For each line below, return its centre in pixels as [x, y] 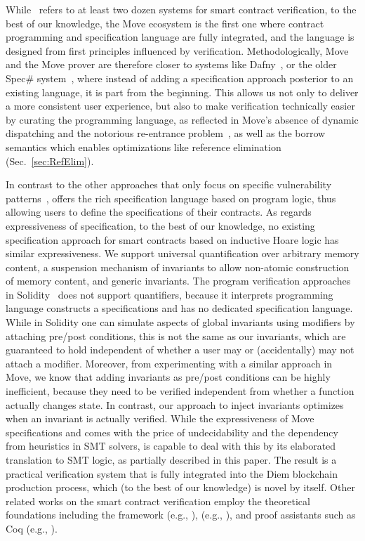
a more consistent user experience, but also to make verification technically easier [180, 106]
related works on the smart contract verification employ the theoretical [158, 501]
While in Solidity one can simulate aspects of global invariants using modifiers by [180, 322]
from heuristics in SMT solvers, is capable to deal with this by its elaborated [171, 446]
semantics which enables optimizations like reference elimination [144, 146]
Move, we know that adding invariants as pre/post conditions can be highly [168, 377]
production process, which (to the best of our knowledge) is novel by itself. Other [180, 487]
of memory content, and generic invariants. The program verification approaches [178, 281]
